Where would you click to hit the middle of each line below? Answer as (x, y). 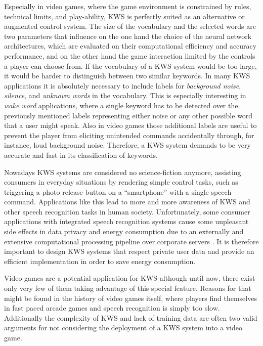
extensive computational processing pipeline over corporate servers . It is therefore (131, 241)
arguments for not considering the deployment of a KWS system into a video (123, 328)
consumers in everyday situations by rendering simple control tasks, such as (121, 182)
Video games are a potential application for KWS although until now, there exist (130, 278)
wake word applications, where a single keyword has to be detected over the (121, 105)
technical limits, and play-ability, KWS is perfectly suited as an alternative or (124, 16)
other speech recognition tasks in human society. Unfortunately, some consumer (127, 211)
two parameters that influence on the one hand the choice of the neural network (128, 36)
